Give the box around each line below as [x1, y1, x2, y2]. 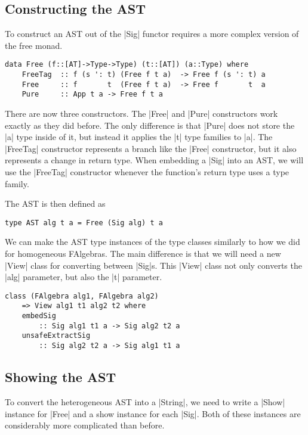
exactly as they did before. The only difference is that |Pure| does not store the [5, 119, 295, 131]
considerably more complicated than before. [5, 419, 165, 431]
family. [5, 177, 29, 189]
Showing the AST [5, 368, 116, 386]
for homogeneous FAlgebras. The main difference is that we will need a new [5, 247, 281, 260]
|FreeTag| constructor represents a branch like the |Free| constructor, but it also [5, 142, 297, 154]
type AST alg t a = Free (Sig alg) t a [5, 218, 163, 227]
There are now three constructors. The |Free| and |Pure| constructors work [5, 107, 278, 120]
